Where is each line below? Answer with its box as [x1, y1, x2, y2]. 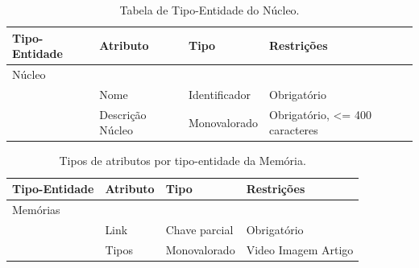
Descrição [99, 105, 147, 122]
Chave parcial [165, 221, 234, 237]
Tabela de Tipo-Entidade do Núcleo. [119, 2, 300, 18]
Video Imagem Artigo [246, 241, 354, 258]
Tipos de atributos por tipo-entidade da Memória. [59, 152, 306, 169]
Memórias [12, 200, 60, 217]
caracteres [269, 122, 318, 138]
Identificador [189, 85, 251, 102]
